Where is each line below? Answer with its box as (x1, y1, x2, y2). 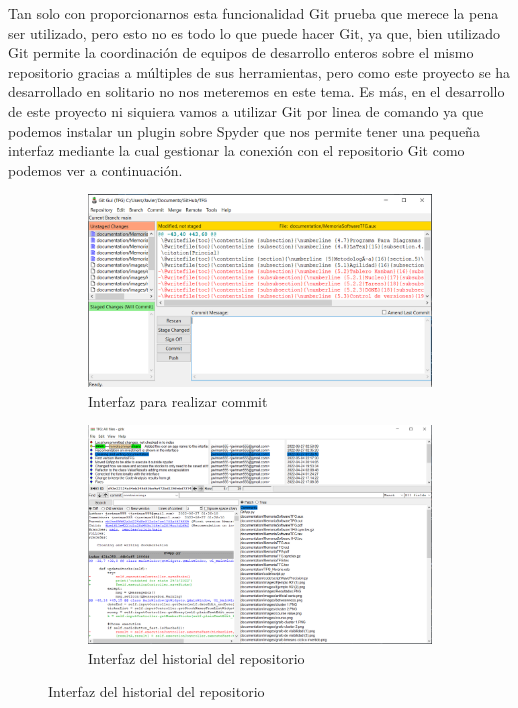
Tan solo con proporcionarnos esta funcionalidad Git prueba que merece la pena (8, 3, 499, 23)
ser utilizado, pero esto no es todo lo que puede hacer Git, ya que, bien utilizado (8, 22, 500, 43)
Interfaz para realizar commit (88, 390, 268, 411)
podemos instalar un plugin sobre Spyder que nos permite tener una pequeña (8, 120, 480, 141)
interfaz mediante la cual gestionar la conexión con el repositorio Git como (8, 140, 465, 161)
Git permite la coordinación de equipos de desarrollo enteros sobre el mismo (8, 42, 474, 63)
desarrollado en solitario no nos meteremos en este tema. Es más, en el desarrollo (8, 81, 505, 102)
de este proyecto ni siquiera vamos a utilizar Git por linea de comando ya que (8, 100, 484, 121)
